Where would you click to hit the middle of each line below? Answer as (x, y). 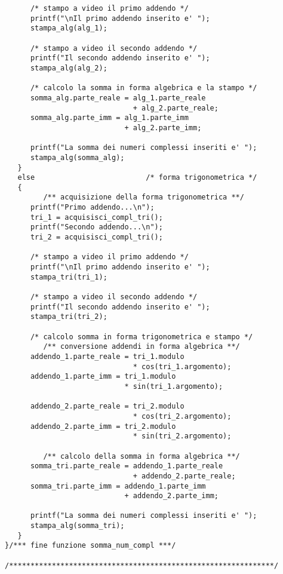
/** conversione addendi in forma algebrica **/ (141, 347)
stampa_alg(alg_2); (69, 68)
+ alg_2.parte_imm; (163, 128)
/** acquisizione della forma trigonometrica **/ (144, 197)
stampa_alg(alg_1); (69, 28)
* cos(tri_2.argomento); (182, 416)
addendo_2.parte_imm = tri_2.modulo (103, 426)
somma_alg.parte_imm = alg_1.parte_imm (109, 118)
